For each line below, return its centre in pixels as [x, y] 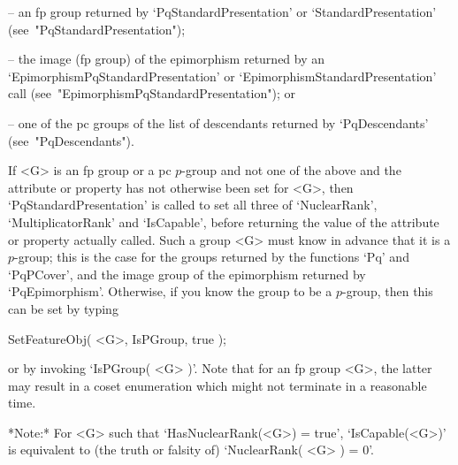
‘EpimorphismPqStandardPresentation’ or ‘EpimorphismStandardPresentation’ [222, 76]
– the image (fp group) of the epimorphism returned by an [167, 59]
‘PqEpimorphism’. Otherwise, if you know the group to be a [170, 291]
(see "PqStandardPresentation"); [97, 29]
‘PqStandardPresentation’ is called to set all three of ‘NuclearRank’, [193, 205]
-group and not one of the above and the [291, 170]
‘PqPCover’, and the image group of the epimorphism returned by [187, 274]
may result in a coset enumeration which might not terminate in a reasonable [218, 385]
